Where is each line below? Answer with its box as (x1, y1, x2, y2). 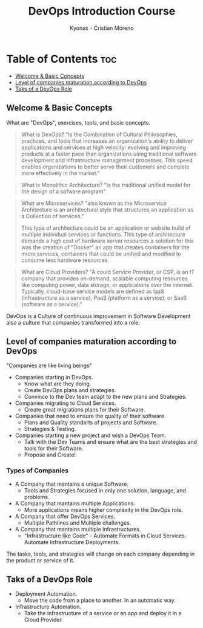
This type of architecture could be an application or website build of (21, 224, 191, 232)
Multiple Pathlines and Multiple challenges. (24, 519, 131, 526)
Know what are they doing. (24, 380, 92, 387)
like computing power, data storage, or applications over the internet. (21, 281, 194, 288)
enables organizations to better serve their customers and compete (21, 163, 190, 170)
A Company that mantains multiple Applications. (15, 500, 135, 507)
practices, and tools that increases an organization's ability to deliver (21, 137, 193, 144)
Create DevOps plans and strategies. (24, 387, 116, 394)
